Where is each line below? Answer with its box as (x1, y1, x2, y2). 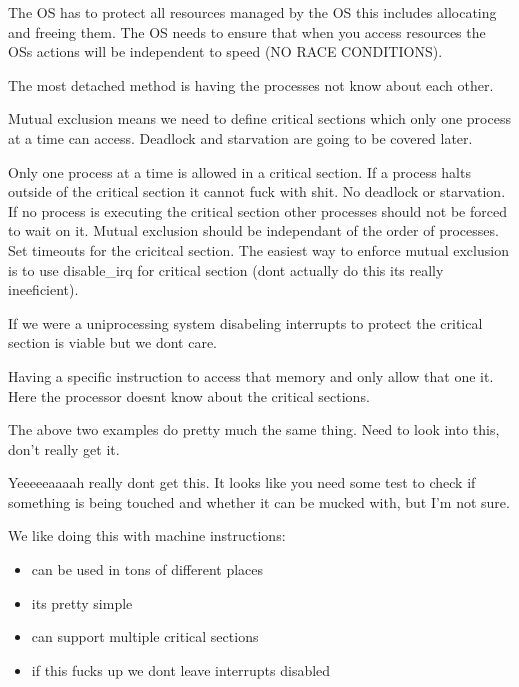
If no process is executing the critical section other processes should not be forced (8, 200, 507, 221)
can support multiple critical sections (31, 626, 259, 647)
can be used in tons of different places (31, 559, 264, 580)
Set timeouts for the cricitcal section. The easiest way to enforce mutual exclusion (8, 239, 509, 260)
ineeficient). (8, 279, 79, 300)
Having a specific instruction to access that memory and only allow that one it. (8, 365, 494, 386)
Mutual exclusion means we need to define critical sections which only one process (8, 108, 511, 129)
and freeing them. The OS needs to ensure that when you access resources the (8, 21, 486, 42)
